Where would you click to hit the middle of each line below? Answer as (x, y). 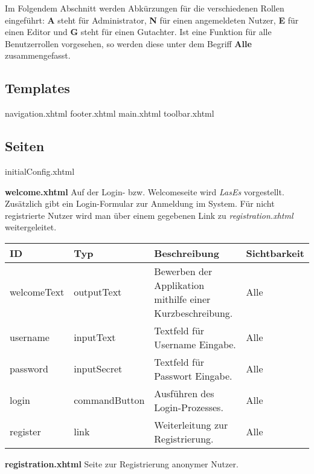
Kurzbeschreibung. (194, 313)
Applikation (179, 285)
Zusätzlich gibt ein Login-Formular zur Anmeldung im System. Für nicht (140, 203)
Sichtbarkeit (275, 253)
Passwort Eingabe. (193, 375)
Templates (37, 88)
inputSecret (98, 369)
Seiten (25, 146)
